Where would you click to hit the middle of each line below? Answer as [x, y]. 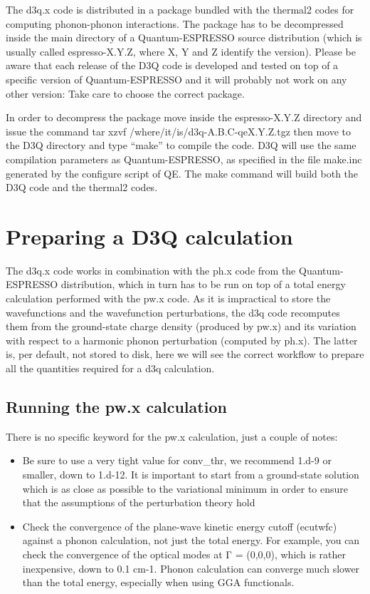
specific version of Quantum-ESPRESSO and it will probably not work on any [176, 79]
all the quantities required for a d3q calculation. [110, 368]
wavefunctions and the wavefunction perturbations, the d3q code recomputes [173, 312]
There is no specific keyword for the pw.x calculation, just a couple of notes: [172, 436]
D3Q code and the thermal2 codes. [82, 187]
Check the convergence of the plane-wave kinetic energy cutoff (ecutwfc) [180, 526]
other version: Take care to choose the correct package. [125, 93]
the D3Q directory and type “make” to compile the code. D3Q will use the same [181, 145]
